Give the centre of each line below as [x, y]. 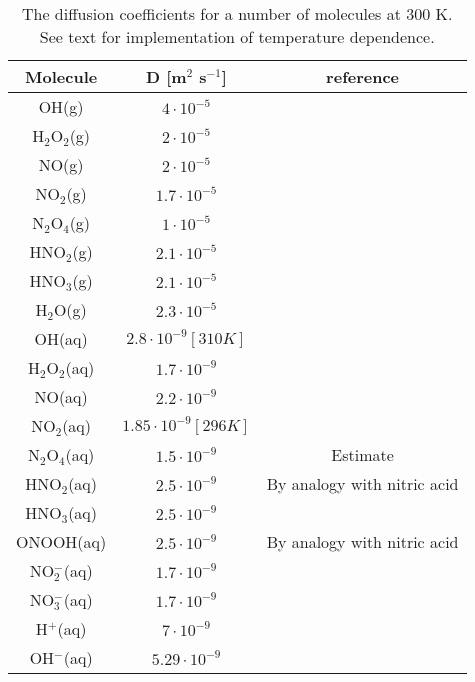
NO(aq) [61, 396]
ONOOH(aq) [61, 541]
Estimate [362, 454]
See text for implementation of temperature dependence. [237, 36]
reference [363, 76]
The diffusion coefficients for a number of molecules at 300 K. [237, 13]
